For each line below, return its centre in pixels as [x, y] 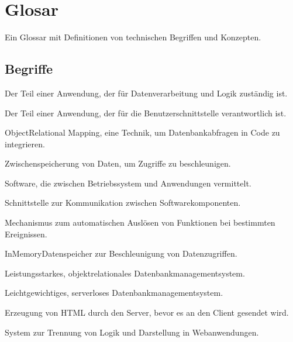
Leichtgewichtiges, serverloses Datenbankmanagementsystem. [114, 293]
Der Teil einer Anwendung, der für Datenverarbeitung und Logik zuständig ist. [146, 93]
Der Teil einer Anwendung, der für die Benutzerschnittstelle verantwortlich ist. [146, 113]
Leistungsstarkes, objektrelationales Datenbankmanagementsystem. [125, 273]
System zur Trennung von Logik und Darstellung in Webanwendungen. [132, 332]
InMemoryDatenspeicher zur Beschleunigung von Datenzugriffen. [121, 253]
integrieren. [25, 144]
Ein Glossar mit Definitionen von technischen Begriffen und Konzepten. [133, 37]
